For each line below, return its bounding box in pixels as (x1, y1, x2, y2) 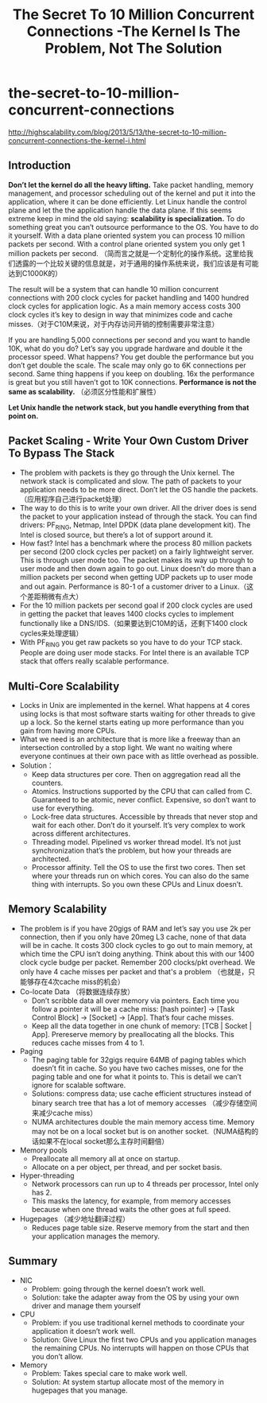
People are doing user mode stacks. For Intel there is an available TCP (19, 648, 250, 658)
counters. (31, 778, 64, 787)
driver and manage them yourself (31, 1300, 141, 1310)
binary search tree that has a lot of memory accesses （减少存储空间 (31, 1098, 257, 1107)
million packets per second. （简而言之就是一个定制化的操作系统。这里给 (8, 248, 246, 258)
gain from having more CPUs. (19, 725, 117, 735)
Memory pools (19, 1145, 68, 1155)
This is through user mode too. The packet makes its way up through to (19, 555, 254, 565)
